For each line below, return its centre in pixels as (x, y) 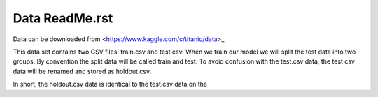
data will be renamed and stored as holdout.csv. (82, 71)
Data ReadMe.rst (63, 18)
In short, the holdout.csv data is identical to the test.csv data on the (110, 84)
